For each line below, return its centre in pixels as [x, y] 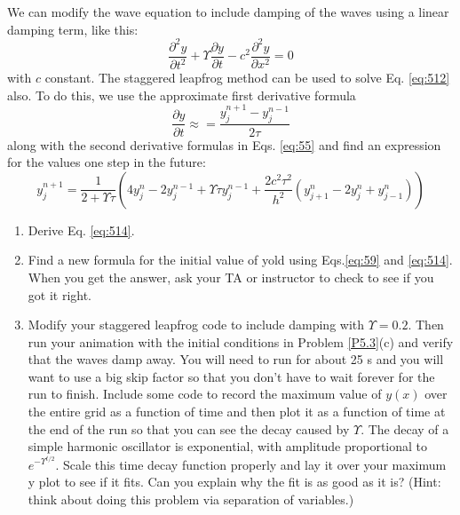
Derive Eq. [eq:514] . [81, 230]
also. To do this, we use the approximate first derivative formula [182, 95]
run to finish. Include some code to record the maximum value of [205, 394]
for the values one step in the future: [107, 162]
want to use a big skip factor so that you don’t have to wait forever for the [231, 376]
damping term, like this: [73, 29]
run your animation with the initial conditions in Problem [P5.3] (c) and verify [241, 341]
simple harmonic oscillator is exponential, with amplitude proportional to [228, 446]
